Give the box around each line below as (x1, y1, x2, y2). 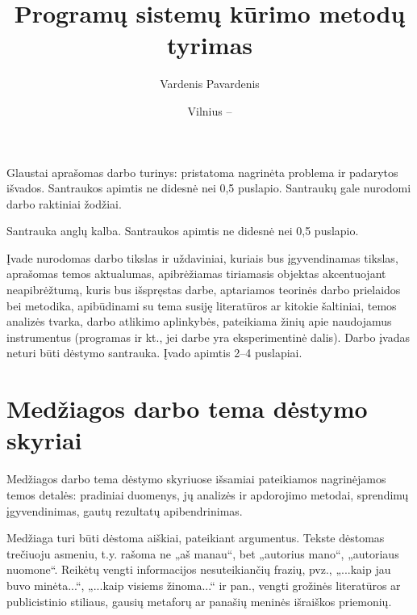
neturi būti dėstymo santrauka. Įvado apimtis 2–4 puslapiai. (6, 344, 302, 361)
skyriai (6, 423, 82, 457)
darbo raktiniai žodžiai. (6, 195, 122, 212)
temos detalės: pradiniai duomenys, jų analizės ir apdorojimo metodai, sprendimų (6, 486, 409, 503)
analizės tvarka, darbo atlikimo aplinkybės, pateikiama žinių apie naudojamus (6, 313, 392, 330)
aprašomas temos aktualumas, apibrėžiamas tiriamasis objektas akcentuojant (6, 265, 386, 282)
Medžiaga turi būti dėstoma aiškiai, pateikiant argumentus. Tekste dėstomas (6, 529, 385, 546)
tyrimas (166, 28, 252, 61)
